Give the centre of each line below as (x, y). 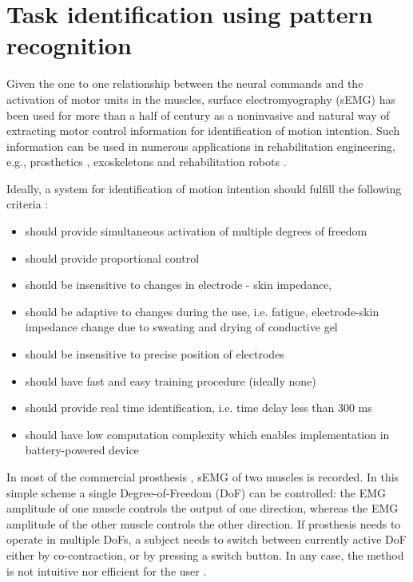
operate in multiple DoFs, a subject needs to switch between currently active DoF (206, 539)
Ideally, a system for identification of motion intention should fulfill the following (204, 188)
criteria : (28, 204)
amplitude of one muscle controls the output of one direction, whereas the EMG (203, 508)
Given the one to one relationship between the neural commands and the (185, 83)
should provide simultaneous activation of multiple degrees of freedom (196, 231)
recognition (69, 45)
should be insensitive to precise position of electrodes (155, 354)
